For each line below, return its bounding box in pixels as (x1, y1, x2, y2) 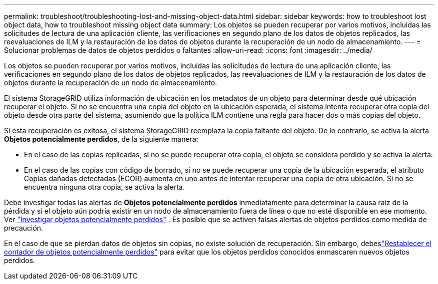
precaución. (4, 224, 43, 232)
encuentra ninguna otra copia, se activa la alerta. (24, 183, 185, 191)
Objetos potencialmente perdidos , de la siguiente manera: (4, 135, 198, 143)
